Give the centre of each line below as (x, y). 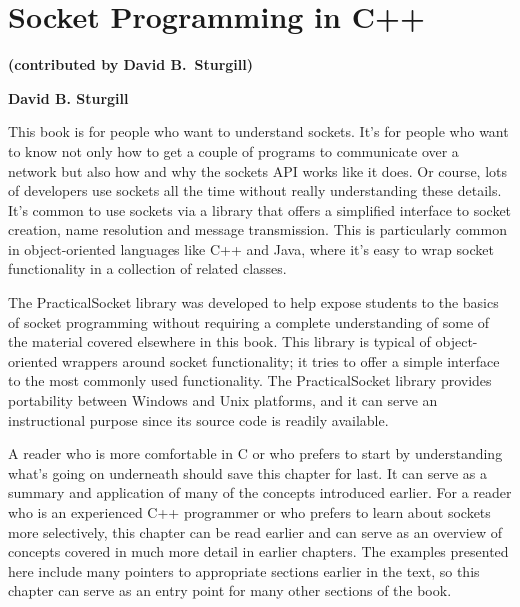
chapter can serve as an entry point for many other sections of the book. (230, 590)
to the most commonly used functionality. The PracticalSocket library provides (250, 380)
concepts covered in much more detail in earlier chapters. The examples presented (258, 551)
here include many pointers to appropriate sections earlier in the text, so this (244, 570)
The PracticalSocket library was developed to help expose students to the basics (253, 302)
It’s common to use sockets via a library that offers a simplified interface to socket (260, 209)
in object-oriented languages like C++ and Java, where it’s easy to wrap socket (251, 248)
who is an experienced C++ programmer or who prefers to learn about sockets (249, 512)
